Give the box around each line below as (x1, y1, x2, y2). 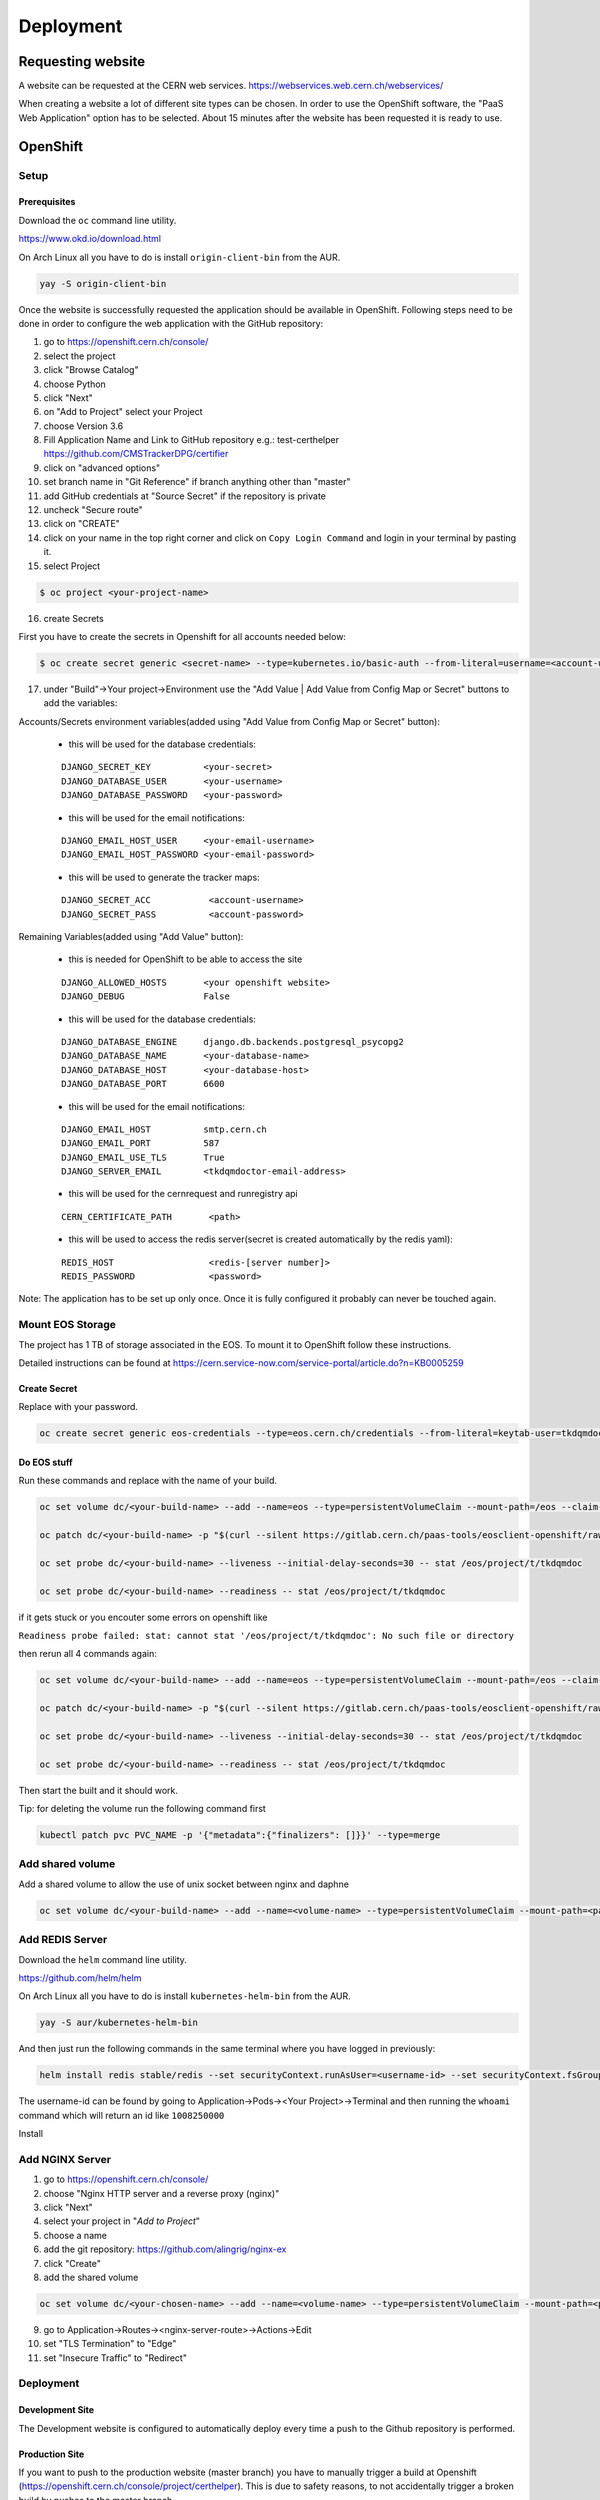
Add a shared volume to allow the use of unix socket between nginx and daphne (18, 1878, 350, 1890)
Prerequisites (18, 196, 76, 208)
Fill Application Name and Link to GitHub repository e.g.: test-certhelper (43, 434, 340, 446)
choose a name (43, 2229, 107, 2241)
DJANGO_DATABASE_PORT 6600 (61, 1078, 225, 1090)
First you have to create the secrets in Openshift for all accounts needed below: (18, 630, 347, 642)
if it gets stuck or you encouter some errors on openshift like (18, 1611, 268, 1623)
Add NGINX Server (18, 2152, 112, 2166)
